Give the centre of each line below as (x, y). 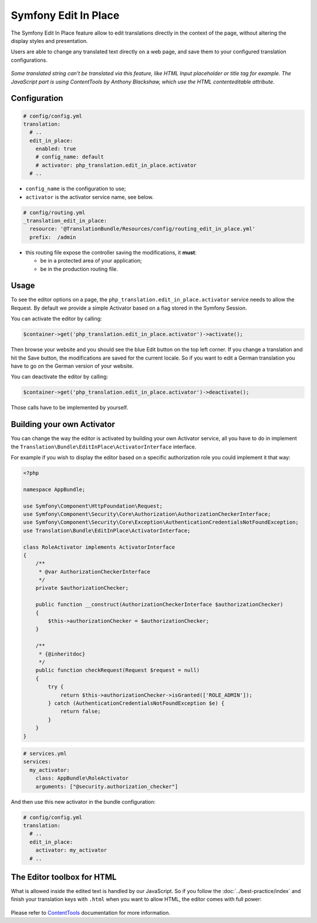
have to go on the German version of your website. (72, 366)
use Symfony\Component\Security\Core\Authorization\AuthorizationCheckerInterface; (147, 514)
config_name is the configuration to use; (76, 189)
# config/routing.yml (54, 212)
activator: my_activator (71, 850)
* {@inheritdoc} (62, 654)
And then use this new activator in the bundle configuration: (83, 801)
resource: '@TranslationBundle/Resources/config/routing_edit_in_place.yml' (142, 229)
